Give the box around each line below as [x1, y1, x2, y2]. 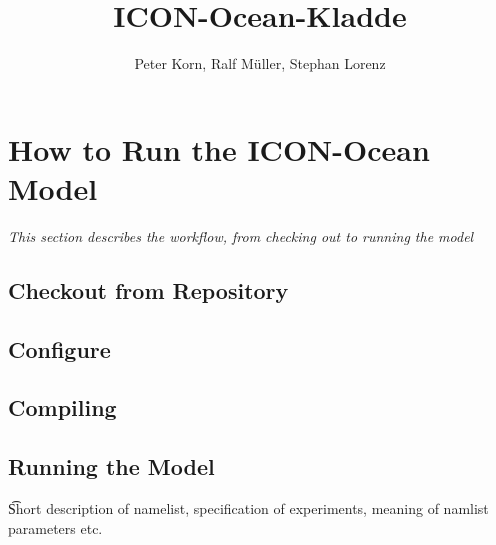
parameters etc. [8, 517, 103, 538]
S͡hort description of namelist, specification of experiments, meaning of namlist [8, 497, 489, 518]
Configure [8, 333, 111, 364]
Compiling [8, 392, 117, 423]
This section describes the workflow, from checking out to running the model [8, 225, 474, 246]
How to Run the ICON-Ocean [8, 128, 430, 169]
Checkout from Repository [8, 274, 289, 305]
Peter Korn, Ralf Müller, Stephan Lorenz [134, 53, 386, 74]
